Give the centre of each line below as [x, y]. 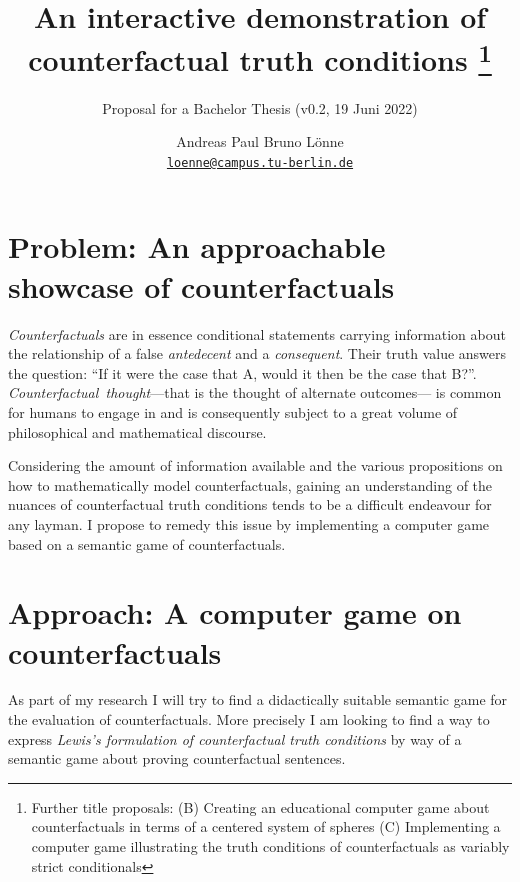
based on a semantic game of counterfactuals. [147, 543]
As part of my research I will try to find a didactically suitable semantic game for [258, 699]
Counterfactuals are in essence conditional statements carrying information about [257, 333]
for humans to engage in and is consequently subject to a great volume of [233, 411]
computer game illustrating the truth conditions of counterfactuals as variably [270, 846]
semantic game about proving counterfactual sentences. [177, 758]
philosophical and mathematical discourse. [137, 431]
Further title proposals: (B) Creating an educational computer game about [260, 806]
